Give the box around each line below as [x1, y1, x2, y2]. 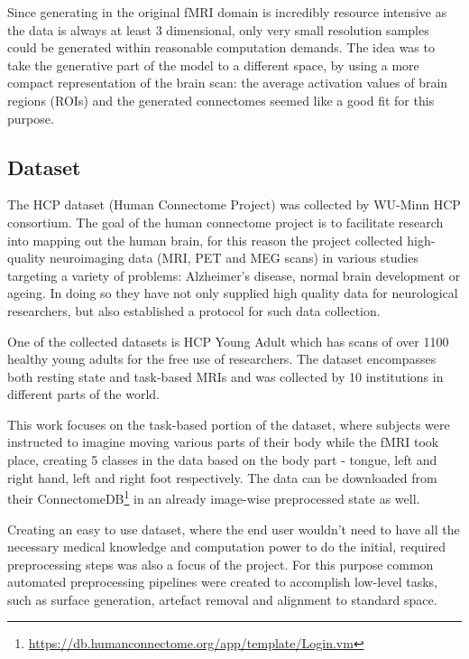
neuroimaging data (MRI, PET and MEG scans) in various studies [50, 248, 418, 267]
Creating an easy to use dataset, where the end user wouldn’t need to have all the [7, 519, 460, 538]
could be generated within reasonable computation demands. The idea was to [7, 38, 435, 57]
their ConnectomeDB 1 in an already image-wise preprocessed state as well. [7, 487, 420, 507]
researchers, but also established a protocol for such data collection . [7, 301, 381, 320]
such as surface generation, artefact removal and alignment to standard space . [7, 589, 437, 608]
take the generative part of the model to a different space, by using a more [7, 55, 419, 74]
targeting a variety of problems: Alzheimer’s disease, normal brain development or [7, 265, 461, 284]
